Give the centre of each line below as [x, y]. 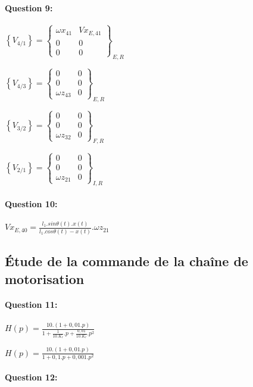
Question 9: [29, 7]
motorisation [45, 278]
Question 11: [31, 305]
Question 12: [31, 377]
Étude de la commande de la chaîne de [127, 261]
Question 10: [31, 203]
